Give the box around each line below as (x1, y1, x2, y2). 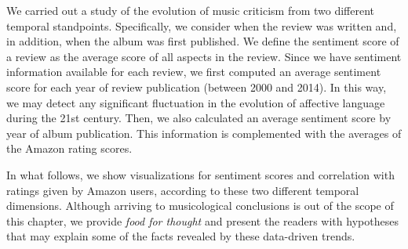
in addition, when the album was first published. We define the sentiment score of (6, 33, 399, 49)
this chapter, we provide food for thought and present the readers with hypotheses (6, 212, 399, 229)
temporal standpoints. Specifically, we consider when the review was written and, (6, 17, 397, 34)
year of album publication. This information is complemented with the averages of (6, 125, 402, 141)
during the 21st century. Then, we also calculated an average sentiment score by (6, 110, 392, 126)
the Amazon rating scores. (6, 140, 133, 157)
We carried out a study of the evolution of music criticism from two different (6, 2, 375, 18)
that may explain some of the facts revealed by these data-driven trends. (6, 228, 355, 244)
